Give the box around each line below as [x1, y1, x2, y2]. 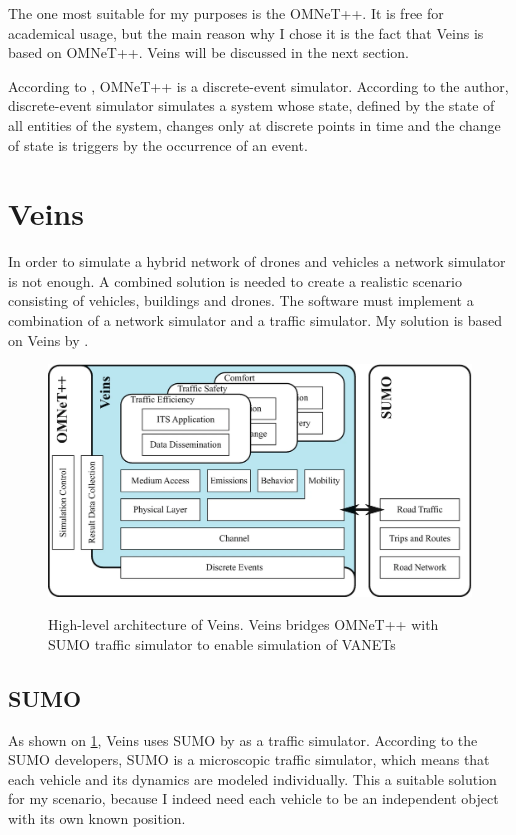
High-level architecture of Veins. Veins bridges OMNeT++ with [48, 614, 439, 635]
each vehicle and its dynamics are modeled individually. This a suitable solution [8, 768, 497, 789]
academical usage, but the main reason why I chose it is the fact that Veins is [8, 22, 484, 43]
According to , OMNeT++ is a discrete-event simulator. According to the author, [8, 75, 509, 96]
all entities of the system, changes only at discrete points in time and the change [8, 114, 501, 135]
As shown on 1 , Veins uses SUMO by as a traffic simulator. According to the [8, 729, 478, 750]
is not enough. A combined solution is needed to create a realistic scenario [8, 270, 462, 291]
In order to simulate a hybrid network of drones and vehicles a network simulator [8, 251, 506, 272]
